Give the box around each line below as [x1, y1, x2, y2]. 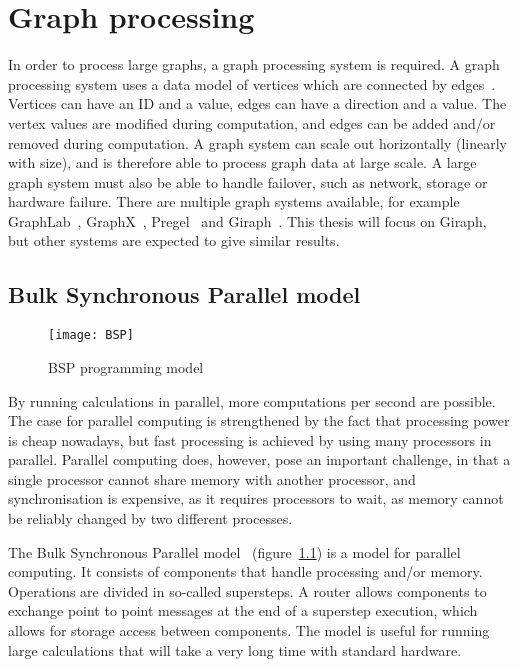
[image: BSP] [48, 328, 134, 343]
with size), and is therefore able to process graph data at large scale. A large [8, 152, 477, 173]
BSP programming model [48, 356, 204, 377]
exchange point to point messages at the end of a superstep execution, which [8, 600, 478, 621]
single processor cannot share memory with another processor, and [8, 468, 416, 489]
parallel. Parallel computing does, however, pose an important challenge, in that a [8, 449, 511, 470]
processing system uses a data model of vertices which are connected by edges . [8, 73, 496, 94]
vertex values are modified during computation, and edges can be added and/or [8, 112, 496, 133]
